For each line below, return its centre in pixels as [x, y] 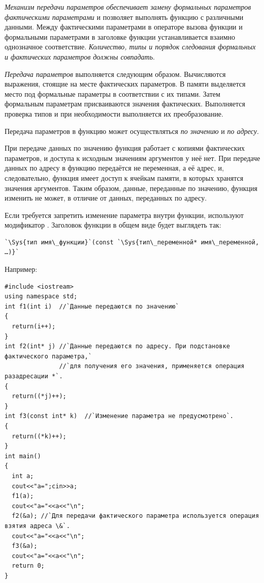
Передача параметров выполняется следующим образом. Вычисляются [115, 74]
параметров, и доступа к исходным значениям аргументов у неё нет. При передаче [133, 158]
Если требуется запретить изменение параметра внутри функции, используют [124, 215]
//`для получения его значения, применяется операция [152, 366]
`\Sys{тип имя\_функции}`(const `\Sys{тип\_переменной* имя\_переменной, [132, 242]
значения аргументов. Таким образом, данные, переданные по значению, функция [131, 188]
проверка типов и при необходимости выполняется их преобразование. [114, 113]
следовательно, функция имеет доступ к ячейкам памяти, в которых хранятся [124, 177]
